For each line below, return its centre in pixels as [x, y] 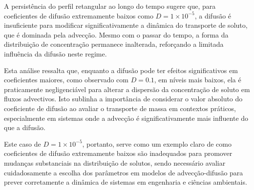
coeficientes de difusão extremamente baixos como [79, 15]
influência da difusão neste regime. [55, 53]
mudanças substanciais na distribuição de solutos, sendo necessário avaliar [115, 162]
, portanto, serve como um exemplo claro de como [157, 143]
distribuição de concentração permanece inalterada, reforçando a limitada [114, 44]
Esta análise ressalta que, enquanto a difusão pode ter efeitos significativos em [121, 70]
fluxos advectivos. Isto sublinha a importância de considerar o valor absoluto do [123, 99]
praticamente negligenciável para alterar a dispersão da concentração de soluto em [127, 89]
